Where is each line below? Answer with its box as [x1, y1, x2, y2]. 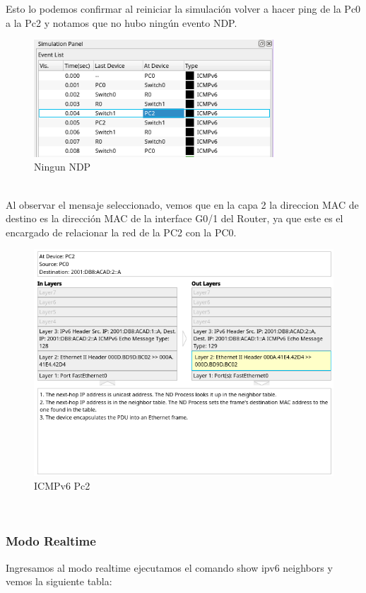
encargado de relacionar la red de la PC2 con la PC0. [6, 224, 237, 239]
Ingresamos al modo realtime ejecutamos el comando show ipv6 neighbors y [6, 560, 333, 575]
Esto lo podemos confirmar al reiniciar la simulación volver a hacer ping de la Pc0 [6, 1, 361, 16]
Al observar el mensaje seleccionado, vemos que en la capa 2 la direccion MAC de [6, 197, 359, 212]
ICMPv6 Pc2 [34, 478, 90, 493]
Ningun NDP [34, 159, 91, 174]
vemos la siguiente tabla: [6, 574, 112, 589]
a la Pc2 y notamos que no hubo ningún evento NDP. [6, 15, 237, 30]
